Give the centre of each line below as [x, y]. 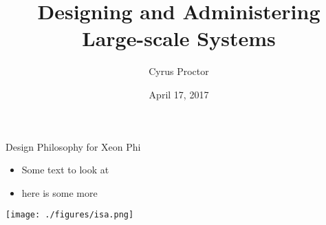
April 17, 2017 [179, 94]
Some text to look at [65, 170]
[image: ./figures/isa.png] [70, 215]
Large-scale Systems [179, 38]
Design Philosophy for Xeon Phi [73, 146]
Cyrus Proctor [179, 71]
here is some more [59, 192]
